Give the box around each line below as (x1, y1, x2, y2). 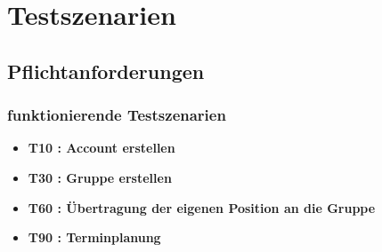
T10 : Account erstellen (28, 138, 175, 157)
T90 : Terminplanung (28, 228, 161, 247)
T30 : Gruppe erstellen (28, 168, 172, 186)
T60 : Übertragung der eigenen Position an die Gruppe (28, 198, 376, 217)
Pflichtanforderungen (7, 57, 205, 84)
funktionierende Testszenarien (7, 104, 226, 126)
